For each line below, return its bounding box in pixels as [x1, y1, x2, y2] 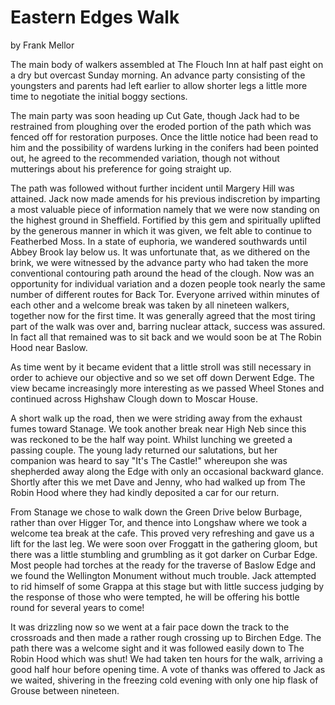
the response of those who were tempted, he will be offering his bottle [10, 591, 300, 603]
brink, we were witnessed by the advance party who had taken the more [10, 256, 309, 268]
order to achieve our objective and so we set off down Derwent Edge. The [10, 371, 315, 383]
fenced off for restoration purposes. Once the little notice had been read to [10, 131, 319, 143]
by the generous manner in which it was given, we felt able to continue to [10, 224, 312, 236]
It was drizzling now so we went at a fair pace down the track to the [10, 621, 290, 633]
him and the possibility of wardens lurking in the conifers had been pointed [10, 141, 319, 153]
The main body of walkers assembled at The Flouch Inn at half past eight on [10, 58, 324, 70]
